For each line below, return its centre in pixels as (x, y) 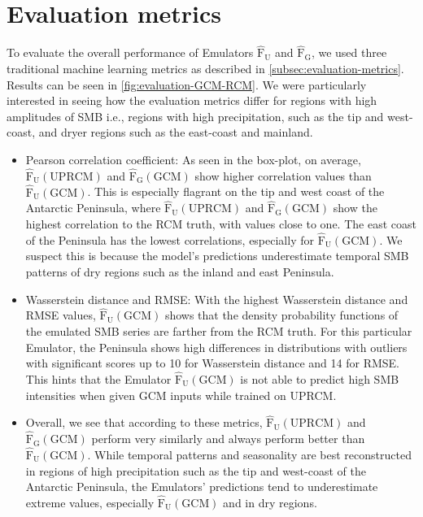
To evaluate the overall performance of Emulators (130, 52)
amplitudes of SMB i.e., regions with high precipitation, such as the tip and (195, 116)
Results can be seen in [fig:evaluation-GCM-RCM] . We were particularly (187, 84)
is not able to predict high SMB (320, 378)
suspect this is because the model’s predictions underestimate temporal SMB (217, 256)
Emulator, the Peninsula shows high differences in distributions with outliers (216, 347)
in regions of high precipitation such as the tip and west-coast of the (196, 470)
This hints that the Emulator (98, 378)
